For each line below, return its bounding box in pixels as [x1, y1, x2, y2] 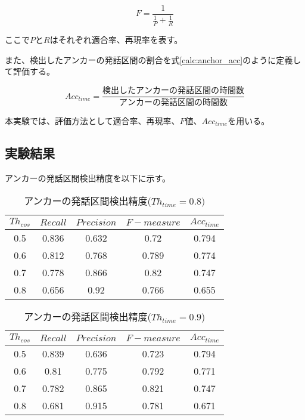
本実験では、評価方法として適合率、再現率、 [5, 114, 180, 126]
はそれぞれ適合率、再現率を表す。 [49, 33, 183, 46]
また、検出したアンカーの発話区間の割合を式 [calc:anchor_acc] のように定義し [5, 53, 301, 66]
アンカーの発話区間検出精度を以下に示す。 [5, 171, 171, 184]
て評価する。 [5, 65, 55, 78]
